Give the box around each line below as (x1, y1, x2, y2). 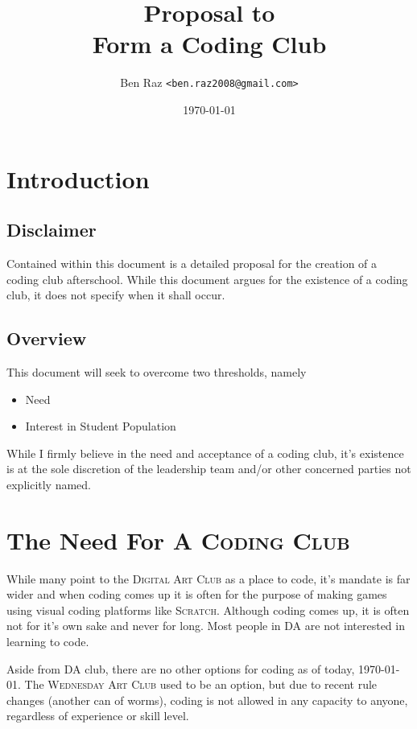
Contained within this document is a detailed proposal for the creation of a (6, 254, 378, 271)
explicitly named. (6, 476, 92, 492)
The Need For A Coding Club (6, 523, 350, 556)
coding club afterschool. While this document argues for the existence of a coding (6, 270, 408, 287)
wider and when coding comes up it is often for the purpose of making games (6, 586, 387, 603)
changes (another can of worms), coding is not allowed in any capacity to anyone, (6, 691, 408, 708)
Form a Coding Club (92, 27, 327, 60)
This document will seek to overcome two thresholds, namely (6, 363, 307, 380)
